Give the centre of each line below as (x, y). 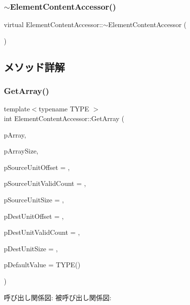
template (17, 109)
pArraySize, (21, 151)
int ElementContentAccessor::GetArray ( (64, 118)
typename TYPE (64, 109)
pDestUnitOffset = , (34, 216)
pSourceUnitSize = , (34, 199)
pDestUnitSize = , (31, 248)
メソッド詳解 (34, 67)
